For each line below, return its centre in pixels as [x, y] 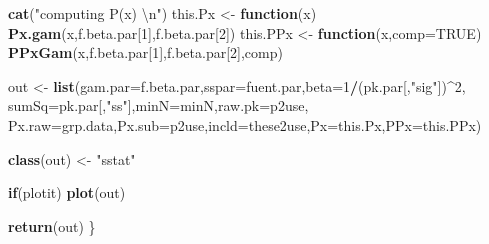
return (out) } [52, 225]
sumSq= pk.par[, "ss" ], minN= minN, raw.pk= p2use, [158, 105]
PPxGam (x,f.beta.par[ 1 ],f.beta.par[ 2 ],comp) [145, 52]
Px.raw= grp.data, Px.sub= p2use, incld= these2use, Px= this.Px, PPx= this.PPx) [245, 124]
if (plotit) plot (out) [67, 192]
